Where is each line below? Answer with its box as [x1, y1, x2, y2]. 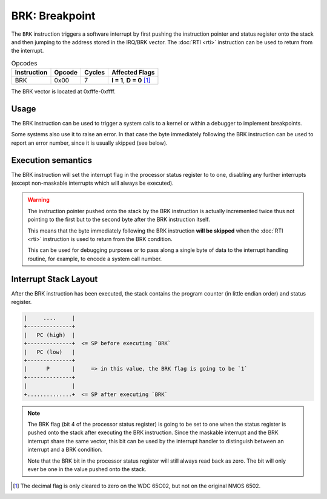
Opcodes [11, 59, 38, 67]
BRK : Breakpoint [11, 9, 96, 22]
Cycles [84, 68, 105, 77]
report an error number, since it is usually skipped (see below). [11, 139, 168, 147]
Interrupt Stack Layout [11, 274, 98, 284]
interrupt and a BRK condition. [27, 446, 103, 454]
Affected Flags [111, 68, 155, 77]
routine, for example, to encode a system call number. [27, 255, 162, 262]
